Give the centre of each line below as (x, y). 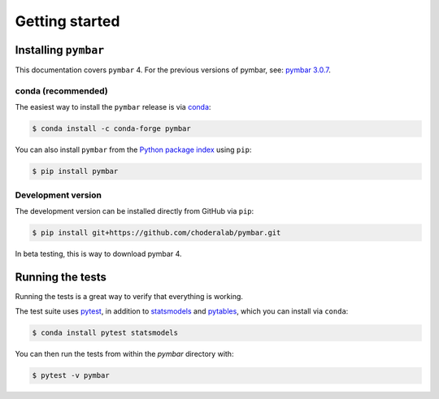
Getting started (67, 21)
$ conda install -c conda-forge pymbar (111, 129)
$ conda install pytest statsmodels (105, 333)
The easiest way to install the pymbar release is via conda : (113, 107)
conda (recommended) (62, 91)
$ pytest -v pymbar (71, 375)
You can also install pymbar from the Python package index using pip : (133, 150)
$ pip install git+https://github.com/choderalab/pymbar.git (156, 232)
